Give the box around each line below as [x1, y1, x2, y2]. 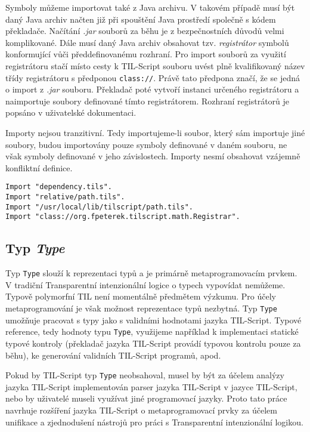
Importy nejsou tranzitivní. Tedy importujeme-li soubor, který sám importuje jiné [5, 126, 305, 138]
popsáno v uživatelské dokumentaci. [5, 106, 137, 119]
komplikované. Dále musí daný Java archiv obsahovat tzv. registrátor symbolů [5, 36, 289, 48]
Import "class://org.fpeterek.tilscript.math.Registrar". [5, 212, 240, 221]
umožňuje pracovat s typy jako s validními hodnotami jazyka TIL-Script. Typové [5, 313, 302, 326]
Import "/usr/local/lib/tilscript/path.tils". [5, 202, 193, 211]
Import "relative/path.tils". [5, 193, 125, 202]
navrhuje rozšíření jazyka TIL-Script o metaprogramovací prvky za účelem [5, 403, 277, 416]
